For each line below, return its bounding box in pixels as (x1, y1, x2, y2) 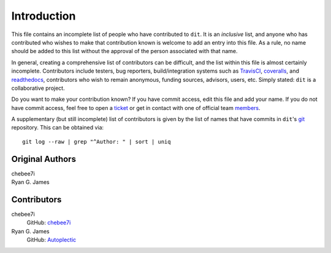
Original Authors (11, 153, 77, 164)
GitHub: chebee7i (26, 219, 71, 226)
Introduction (11, 9, 76, 23)
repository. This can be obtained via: (11, 124, 104, 131)
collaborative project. (11, 84, 65, 92)
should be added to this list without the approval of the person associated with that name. (11, 48, 238, 55)
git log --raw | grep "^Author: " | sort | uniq (22, 138, 171, 145)
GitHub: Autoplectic (26, 236, 77, 244)
